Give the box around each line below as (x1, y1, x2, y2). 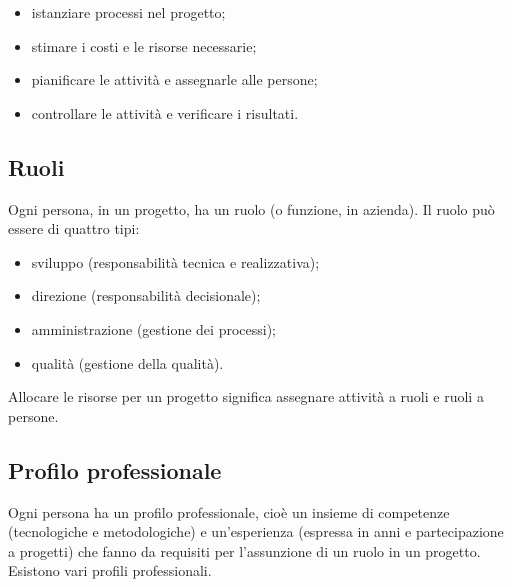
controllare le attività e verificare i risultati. (31, 102, 299, 123)
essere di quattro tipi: (8, 218, 140, 239)
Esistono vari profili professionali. (8, 560, 212, 581)
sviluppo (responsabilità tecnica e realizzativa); (31, 251, 320, 272)
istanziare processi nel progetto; (31, 2, 226, 22)
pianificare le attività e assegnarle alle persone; (31, 69, 318, 90)
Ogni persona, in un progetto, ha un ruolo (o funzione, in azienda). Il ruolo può (8, 198, 495, 219)
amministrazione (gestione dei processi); (31, 318, 276, 339)
